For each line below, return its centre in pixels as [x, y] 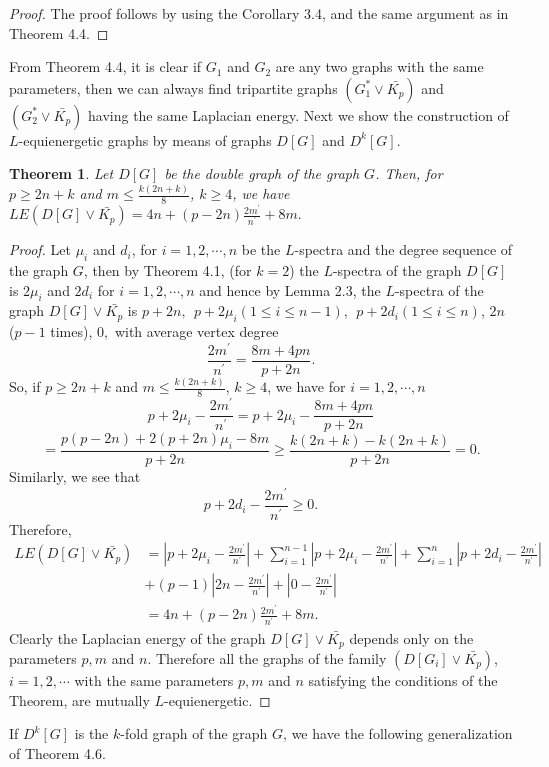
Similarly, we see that [75, 476]
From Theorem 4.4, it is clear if [105, 66]
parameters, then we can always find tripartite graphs [173, 87]
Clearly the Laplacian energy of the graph [137, 637]
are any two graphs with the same [379, 66]
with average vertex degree [196, 331]
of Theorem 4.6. [57, 752]
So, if [25, 386]
